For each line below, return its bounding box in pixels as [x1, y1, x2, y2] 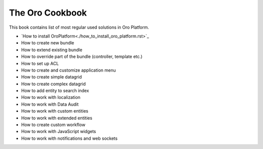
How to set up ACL [21, 60, 59, 66]
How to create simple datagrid [21, 74, 82, 80]
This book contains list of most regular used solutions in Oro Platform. [9, 24, 150, 30]
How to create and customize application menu [21, 67, 116, 73]
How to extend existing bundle [21, 47, 83, 53]
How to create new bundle [21, 40, 75, 46]
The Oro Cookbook [9, 7, 87, 18]
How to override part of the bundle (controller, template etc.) [21, 54, 143, 59]
